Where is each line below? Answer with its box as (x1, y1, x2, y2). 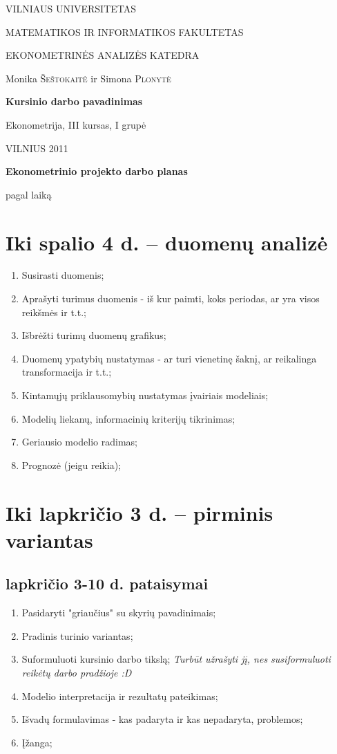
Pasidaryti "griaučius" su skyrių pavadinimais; (21, 605, 216, 620)
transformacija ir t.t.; (21, 365, 112, 379)
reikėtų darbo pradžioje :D (21, 665, 132, 679)
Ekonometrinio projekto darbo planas (6, 164, 188, 178)
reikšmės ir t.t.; (21, 304, 86, 319)
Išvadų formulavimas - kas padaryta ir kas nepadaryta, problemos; (21, 712, 303, 726)
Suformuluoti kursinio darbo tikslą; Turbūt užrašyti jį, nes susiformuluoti (21, 652, 331, 666)
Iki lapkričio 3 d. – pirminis (6, 498, 273, 526)
